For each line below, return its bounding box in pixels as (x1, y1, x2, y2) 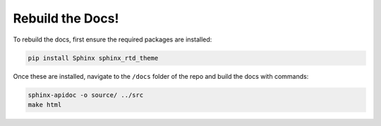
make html (28, 101, 62, 108)
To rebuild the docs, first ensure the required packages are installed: (13, 35, 212, 44)
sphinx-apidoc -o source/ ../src (28, 91, 144, 99)
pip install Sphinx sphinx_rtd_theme (28, 53, 159, 62)
